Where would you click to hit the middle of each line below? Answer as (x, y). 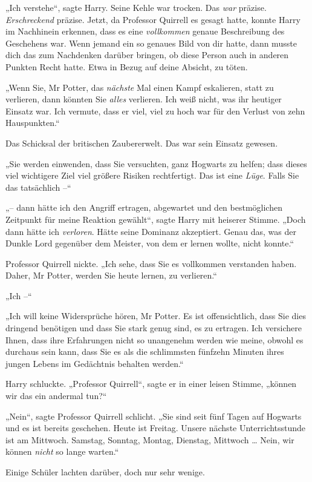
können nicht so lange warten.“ (62, 451)
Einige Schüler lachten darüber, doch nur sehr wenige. (105, 472)
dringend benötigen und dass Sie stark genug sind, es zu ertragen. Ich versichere (154, 328)
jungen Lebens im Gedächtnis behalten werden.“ (95, 363)
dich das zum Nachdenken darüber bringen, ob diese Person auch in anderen (147, 55)
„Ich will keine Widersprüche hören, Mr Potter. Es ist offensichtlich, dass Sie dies (156, 316)
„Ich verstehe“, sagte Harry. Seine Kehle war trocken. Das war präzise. (136, 7)
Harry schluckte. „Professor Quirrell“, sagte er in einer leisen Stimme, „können (151, 384)
